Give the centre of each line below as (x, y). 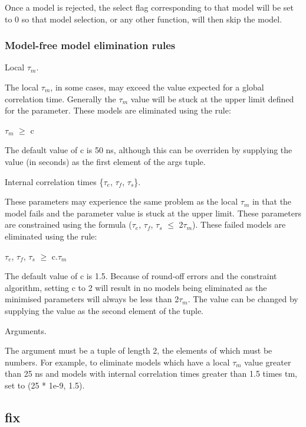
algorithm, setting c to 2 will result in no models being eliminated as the (136, 287)
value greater (268, 362)
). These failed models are (239, 224)
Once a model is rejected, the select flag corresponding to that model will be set (149, 7)
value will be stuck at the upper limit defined (212, 98)
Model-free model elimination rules (90, 45)
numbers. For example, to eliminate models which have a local (117, 362)
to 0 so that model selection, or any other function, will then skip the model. (144, 19)
